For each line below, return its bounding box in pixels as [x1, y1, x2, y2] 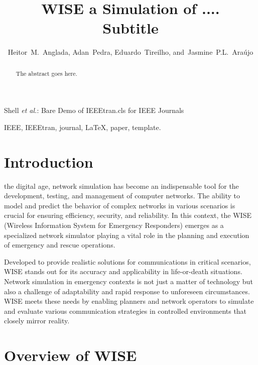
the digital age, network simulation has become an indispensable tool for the [4, 180, 239, 191]
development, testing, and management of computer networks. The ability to [4, 190, 240, 201]
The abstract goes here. [16, 69, 77, 77]
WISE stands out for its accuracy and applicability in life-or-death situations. [4, 266, 242, 277]
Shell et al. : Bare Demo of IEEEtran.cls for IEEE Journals [4, 105, 184, 115]
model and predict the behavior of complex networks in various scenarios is [4, 200, 235, 210]
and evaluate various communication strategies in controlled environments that [4, 305, 247, 316]
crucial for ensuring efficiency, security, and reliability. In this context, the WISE [4, 210, 251, 220]
